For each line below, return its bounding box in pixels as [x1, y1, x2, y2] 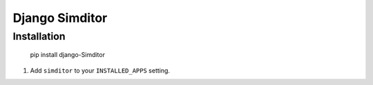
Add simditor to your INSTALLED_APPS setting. [30, 66, 171, 75]
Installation [12, 30, 66, 42]
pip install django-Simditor [30, 51, 105, 59]
